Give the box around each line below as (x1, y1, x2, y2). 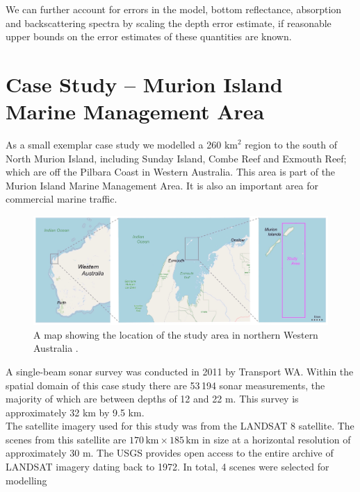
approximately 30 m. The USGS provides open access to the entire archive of (6, 446, 334, 460)
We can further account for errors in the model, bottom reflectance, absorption (6, 2, 342, 16)
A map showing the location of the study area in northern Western (33, 327, 318, 341)
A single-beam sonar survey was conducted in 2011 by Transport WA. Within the (6, 364, 354, 378)
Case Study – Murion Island (6, 69, 283, 98)
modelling (6, 473, 47, 487)
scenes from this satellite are (6, 432, 126, 446)
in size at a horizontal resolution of (202, 432, 351, 446)
